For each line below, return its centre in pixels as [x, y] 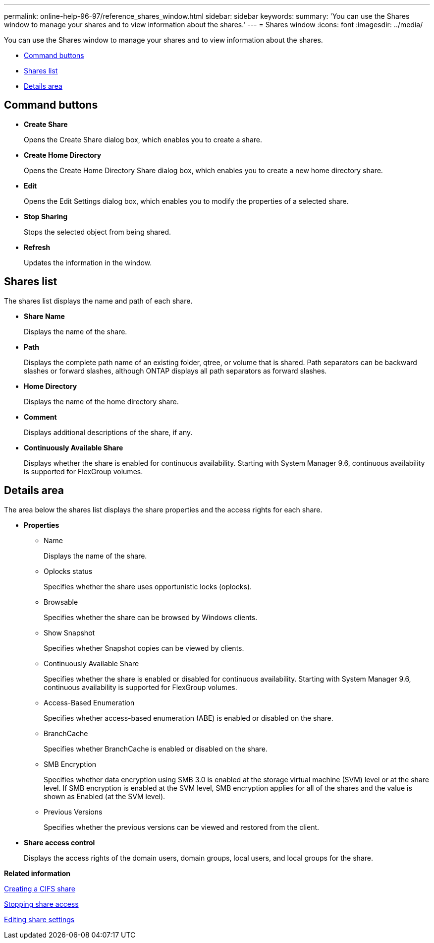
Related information [37, 873]
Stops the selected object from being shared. [98, 232]
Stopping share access [41, 904]
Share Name [44, 316]
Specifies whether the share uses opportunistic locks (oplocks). [148, 586]
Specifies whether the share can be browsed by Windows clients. [151, 617]
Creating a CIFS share [40, 888]
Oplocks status [68, 571]
